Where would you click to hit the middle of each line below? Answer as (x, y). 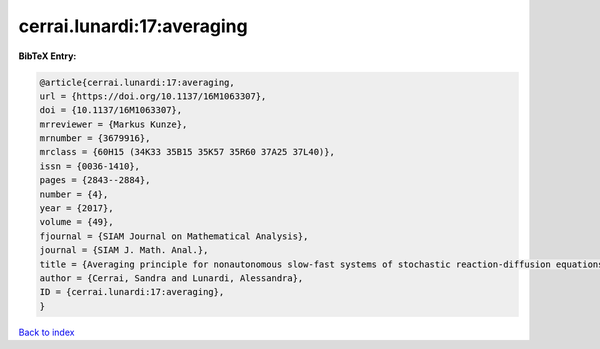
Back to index (46, 332)
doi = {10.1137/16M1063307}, (111, 110)
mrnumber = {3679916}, (95, 138)
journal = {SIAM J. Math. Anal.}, (124, 250)
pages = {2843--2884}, (95, 180)
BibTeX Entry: (47, 56)
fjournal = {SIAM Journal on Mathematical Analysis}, (174, 236)
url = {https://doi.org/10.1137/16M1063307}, (153, 96)
